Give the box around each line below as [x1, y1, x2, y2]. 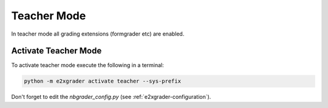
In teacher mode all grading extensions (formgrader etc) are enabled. [11, 30, 185, 37]
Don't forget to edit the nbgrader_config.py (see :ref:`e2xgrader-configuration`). [11, 94, 211, 101]
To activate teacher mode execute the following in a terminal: [11, 62, 164, 69]
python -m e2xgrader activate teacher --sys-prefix [24, 78, 182, 84]
